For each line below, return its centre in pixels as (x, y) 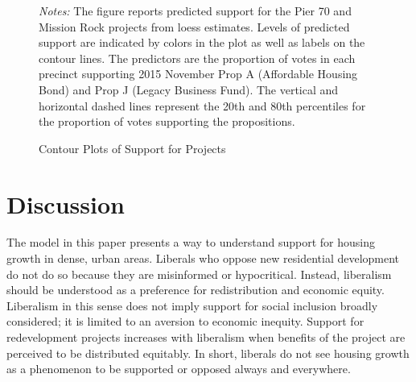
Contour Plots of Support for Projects (132, 148)
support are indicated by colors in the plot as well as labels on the (202, 42)
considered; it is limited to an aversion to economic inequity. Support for (185, 321)
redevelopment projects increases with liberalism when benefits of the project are (206, 337)
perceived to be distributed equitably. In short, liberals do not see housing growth (208, 353)
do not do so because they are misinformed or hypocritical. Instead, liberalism (199, 274)
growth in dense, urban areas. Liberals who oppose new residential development (203, 258)
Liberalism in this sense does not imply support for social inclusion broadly (192, 305)
